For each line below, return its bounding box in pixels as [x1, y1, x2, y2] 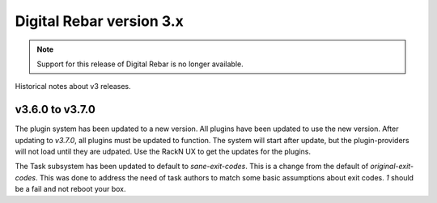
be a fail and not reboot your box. [15, 184, 126, 194]
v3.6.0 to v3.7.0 [15, 103, 96, 116]
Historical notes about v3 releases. [15, 82, 131, 91]
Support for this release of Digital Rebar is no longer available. [36, 59, 244, 69]
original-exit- [370, 162, 414, 171]
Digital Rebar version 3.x [15, 12, 184, 30]
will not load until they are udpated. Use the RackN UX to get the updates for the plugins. [15, 146, 312, 157]
